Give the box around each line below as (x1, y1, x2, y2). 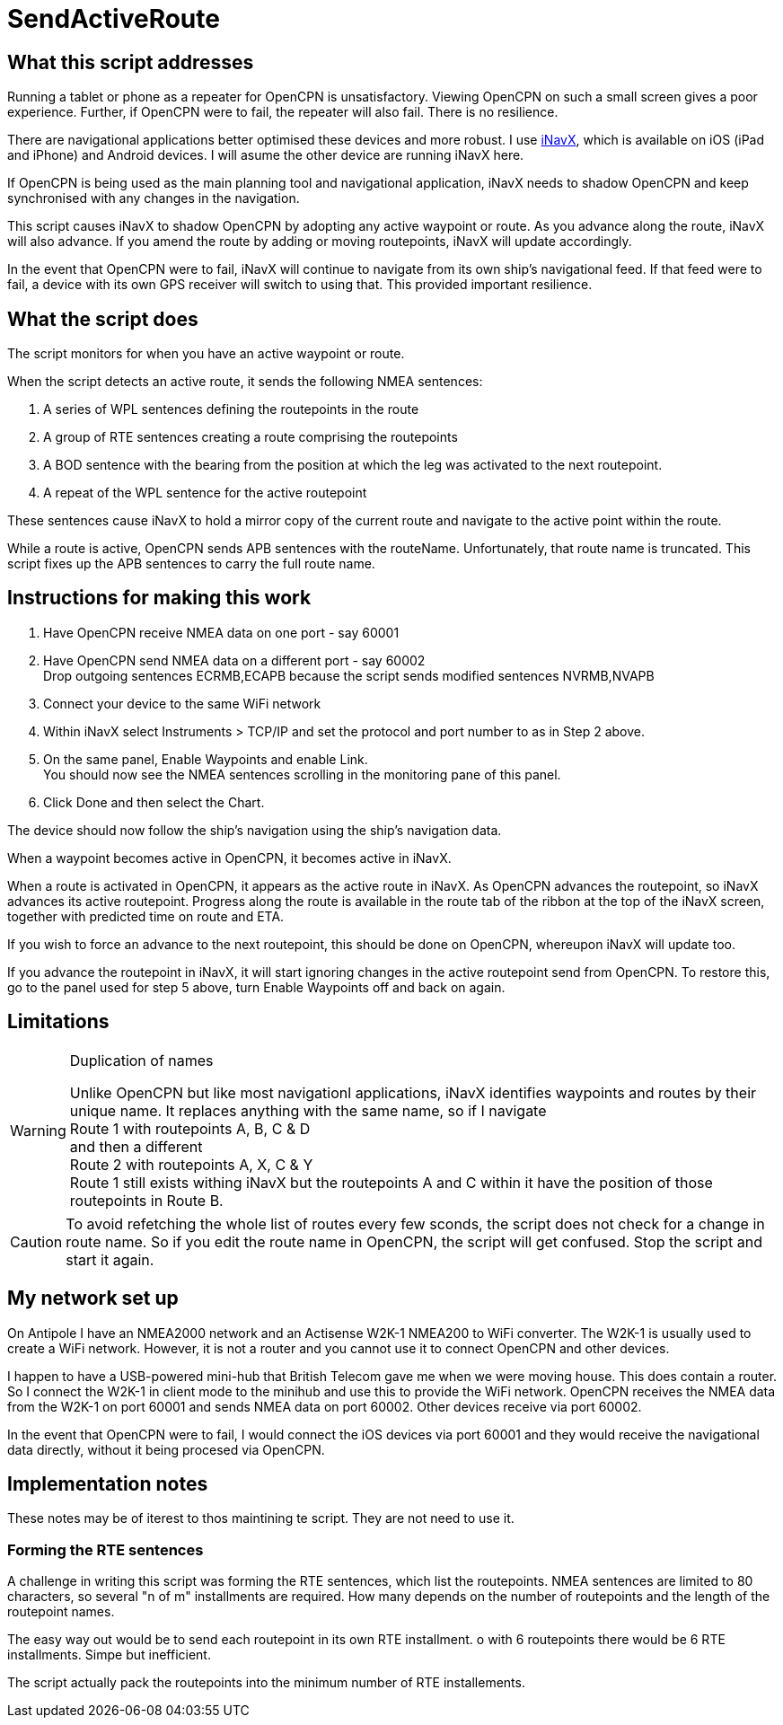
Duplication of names (69, 1051, 214, 1069)
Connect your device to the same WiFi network (43, 695, 321, 711)
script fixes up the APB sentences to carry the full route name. (7, 556, 375, 572)
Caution (10, 1232, 63, 1251)
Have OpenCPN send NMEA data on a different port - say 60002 (43, 652, 426, 668)
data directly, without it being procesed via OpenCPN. (7, 1441, 325, 1457)
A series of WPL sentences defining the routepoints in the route (43, 401, 419, 418)
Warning (10, 1121, 66, 1140)
